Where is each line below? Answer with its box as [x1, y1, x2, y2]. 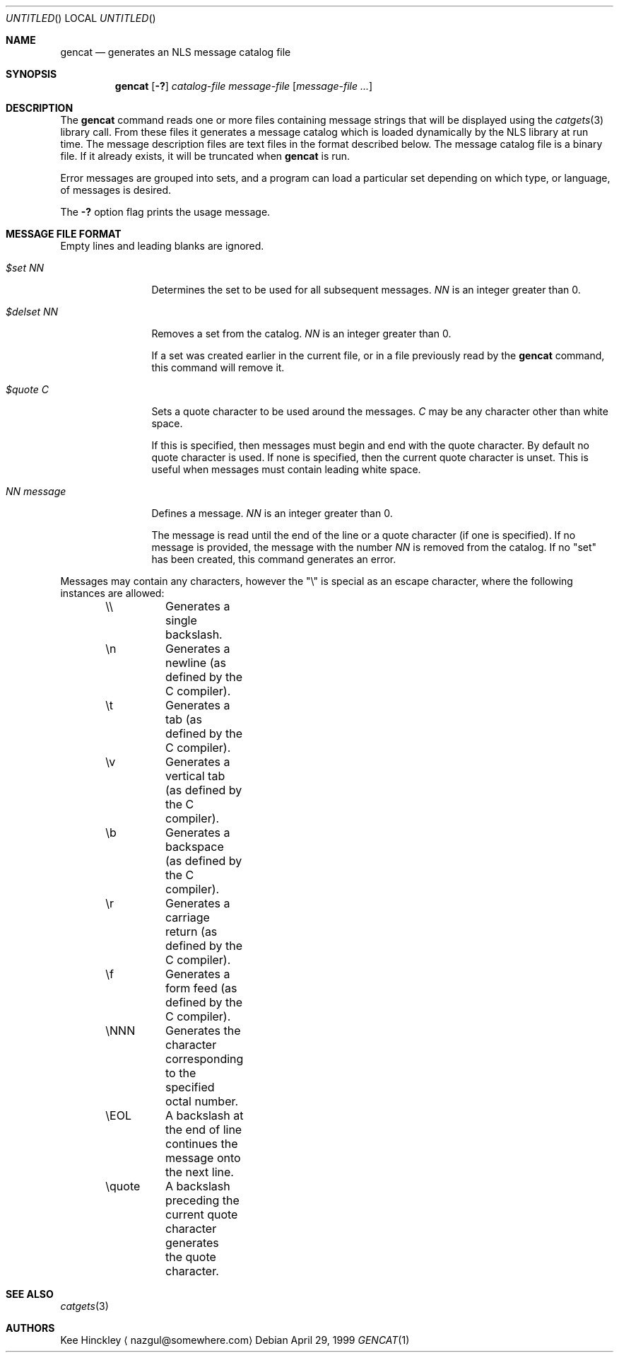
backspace [165, 840, 224, 854]
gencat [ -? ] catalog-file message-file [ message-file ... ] [114, 80, 373, 92]
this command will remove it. [151, 361, 285, 373]
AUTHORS [6, 1322, 55, 1334]
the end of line [165, 1122, 242, 1137]
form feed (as [165, 981, 237, 995]
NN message [6, 485, 66, 497]
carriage [165, 910, 210, 924]
